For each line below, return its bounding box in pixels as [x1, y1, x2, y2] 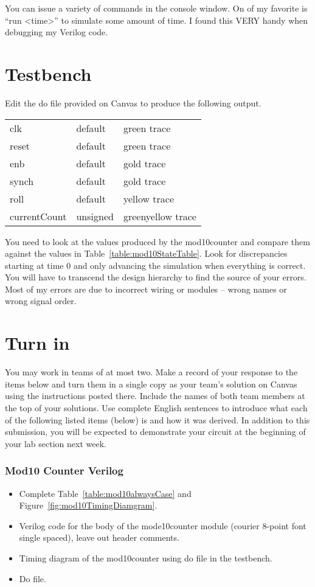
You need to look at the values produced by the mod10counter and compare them [5, 235, 310, 248]
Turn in [5, 330, 70, 355]
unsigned [76, 209, 114, 223]
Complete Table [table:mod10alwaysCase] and [19, 487, 192, 499]
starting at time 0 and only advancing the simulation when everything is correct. [5, 259, 306, 271]
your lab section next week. [5, 437, 106, 450]
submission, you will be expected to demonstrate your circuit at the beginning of [5, 425, 306, 438]
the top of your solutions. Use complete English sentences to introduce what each [5, 401, 308, 414]
